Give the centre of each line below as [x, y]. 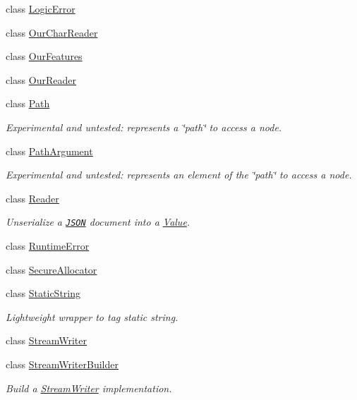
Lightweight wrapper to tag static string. [92, 316]
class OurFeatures [44, 56]
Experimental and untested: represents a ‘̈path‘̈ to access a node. [144, 127]
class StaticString [43, 293]
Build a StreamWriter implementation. [89, 388]
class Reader [32, 198]
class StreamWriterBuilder [62, 364]
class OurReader [41, 79]
